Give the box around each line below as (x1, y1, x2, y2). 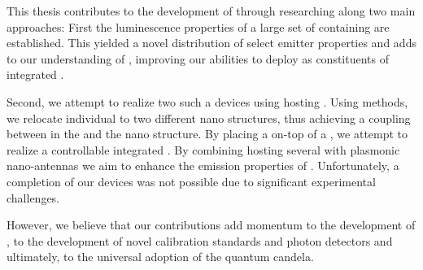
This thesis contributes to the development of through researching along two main (7, 2, 416, 19)
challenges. (7, 189, 60, 206)
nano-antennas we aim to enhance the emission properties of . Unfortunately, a (7, 157, 399, 174)
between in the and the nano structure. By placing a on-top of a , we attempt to (7, 125, 408, 142)
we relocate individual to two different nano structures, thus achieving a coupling (7, 109, 411, 126)
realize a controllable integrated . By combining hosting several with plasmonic (7, 141, 400, 158)
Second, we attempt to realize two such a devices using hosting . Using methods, (7, 93, 408, 110)
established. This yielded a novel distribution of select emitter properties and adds (7, 34, 416, 51)
